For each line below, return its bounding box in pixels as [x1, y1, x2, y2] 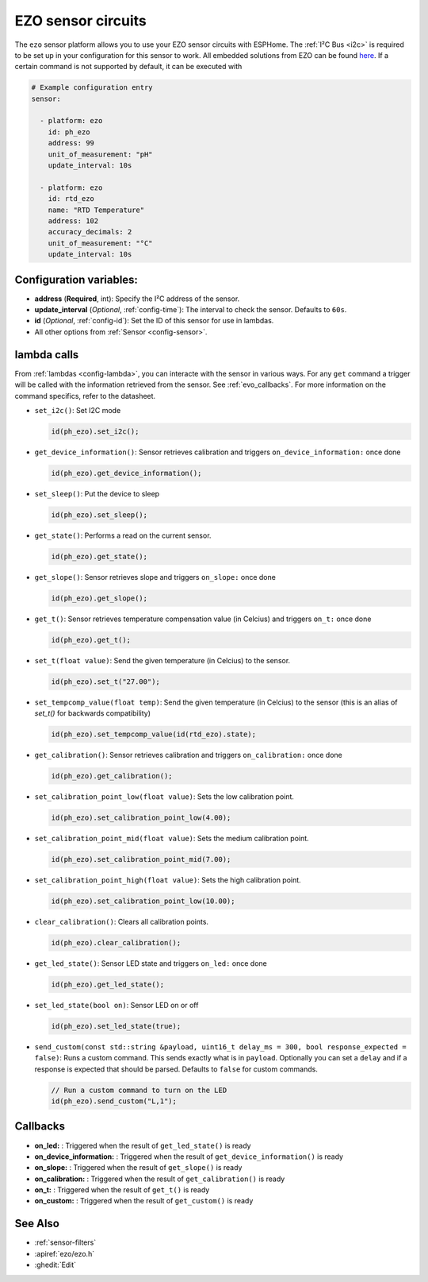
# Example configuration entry [31, 83, 154, 92]
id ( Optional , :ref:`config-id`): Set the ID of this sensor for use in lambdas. [34, 316, 274, 326]
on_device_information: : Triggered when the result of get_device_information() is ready [34, 1152, 344, 1161]
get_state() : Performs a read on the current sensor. [34, 531, 212, 540]
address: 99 [48, 139, 95, 148]
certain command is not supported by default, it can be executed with [14, 62, 243, 71]
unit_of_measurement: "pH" [48, 149, 154, 159]
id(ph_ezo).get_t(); [51, 635, 131, 644]
